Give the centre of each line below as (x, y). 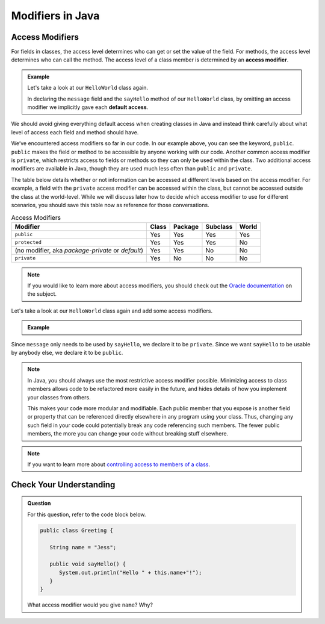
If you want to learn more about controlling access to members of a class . (119, 464)
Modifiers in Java (55, 16)
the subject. (42, 294)
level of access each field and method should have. (75, 132)
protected (28, 242)
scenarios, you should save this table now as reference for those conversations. (110, 205)
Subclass (219, 226)
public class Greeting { (77, 530)
